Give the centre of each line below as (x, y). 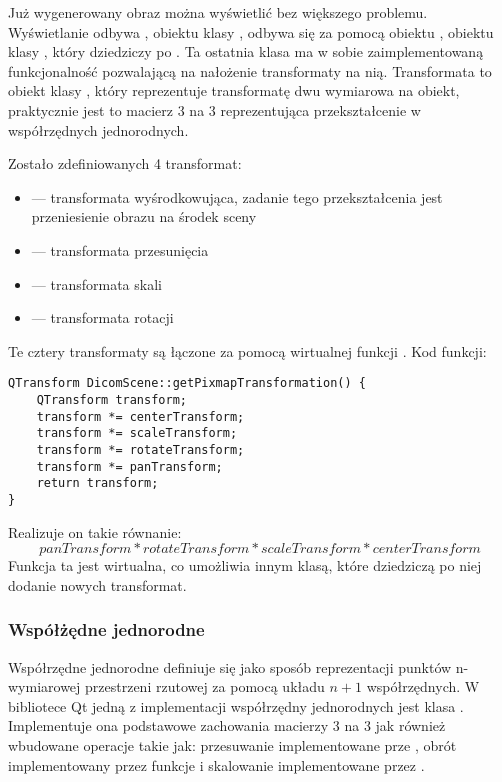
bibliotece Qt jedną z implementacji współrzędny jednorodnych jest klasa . (236, 705)
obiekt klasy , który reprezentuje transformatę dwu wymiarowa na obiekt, (234, 90)
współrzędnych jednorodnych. (98, 129)
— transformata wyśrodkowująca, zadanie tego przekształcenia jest (237, 196)
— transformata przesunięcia (120, 249)
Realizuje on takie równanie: (95, 531)
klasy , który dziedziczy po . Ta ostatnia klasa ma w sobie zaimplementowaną (246, 51)
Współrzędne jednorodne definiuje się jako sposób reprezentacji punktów (230, 666)
